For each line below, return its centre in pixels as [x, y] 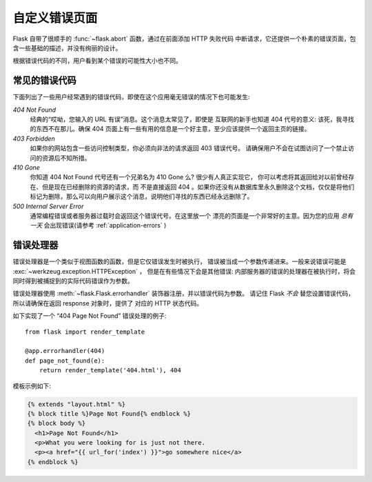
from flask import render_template [85, 332]
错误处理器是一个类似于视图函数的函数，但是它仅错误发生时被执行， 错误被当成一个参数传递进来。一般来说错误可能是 [179, 261]
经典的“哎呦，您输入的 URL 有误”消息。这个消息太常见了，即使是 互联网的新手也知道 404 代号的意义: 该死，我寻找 [192, 119]
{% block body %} [56, 423]
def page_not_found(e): [65, 361]
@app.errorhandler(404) [65, 351]
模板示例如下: [32, 385]
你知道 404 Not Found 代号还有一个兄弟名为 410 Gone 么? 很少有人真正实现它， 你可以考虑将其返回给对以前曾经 [189, 177]
